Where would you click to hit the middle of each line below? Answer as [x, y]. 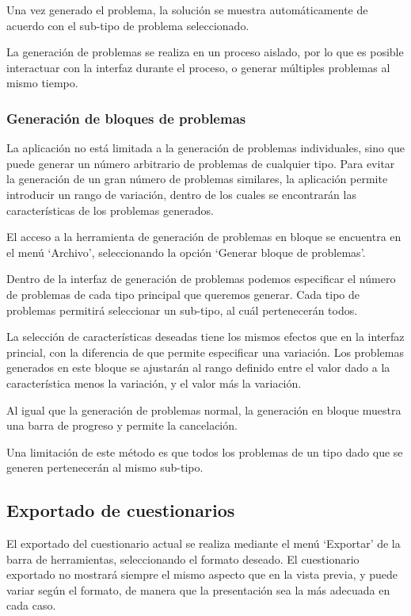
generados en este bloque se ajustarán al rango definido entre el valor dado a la [198, 367]
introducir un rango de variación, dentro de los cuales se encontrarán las [181, 194]
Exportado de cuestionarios [121, 510]
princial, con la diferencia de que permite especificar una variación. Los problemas [205, 352]
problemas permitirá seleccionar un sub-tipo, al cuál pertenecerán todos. [182, 310]
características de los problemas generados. [110, 210]
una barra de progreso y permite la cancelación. [122, 425]
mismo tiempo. [42, 83]
